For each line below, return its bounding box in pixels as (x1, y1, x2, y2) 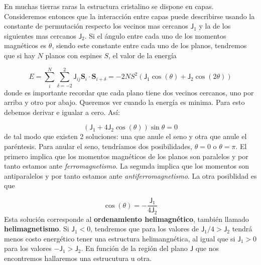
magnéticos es (4, 40, 47, 51)
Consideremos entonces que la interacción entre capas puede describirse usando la (4, 11, 255, 21)
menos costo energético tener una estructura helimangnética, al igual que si (4, 233, 235, 243)
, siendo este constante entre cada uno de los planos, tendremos (52, 40, 247, 51)
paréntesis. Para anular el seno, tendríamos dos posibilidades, (4, 141, 193, 152)
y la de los (199, 21, 231, 31)
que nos (195, 243, 219, 253)
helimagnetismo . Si (4, 223, 69, 234)
